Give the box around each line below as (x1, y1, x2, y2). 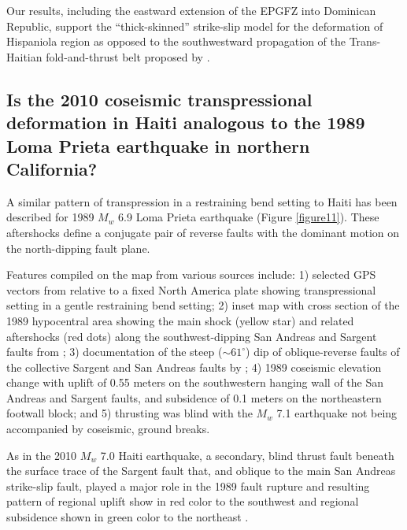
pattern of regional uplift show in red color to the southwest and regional (6, 493, 359, 510)
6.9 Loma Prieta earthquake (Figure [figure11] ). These (118, 209, 379, 225)
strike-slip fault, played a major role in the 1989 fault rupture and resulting (6, 477, 370, 494)
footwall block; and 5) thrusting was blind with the (6, 405, 253, 421)
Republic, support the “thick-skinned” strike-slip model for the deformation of (6, 17, 383, 34)
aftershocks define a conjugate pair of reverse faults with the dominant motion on (6, 224, 400, 240)
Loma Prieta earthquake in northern (6, 133, 310, 158)
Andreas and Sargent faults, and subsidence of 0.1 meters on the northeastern (6, 389, 382, 406)
